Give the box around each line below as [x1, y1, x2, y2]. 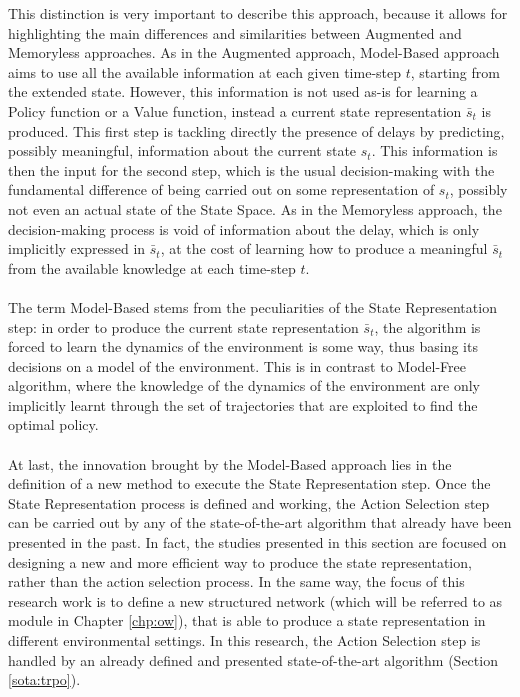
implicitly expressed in [8, 238, 146, 259]
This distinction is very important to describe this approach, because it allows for [8, 3, 508, 23]
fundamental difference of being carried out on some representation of [8, 179, 435, 200]
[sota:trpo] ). [8, 669, 81, 690]
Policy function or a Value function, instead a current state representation [8, 100, 462, 121]
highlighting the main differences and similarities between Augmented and [8, 22, 462, 43]
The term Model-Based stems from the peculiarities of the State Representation [8, 296, 497, 317]
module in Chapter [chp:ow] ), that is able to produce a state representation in [8, 610, 486, 631]
